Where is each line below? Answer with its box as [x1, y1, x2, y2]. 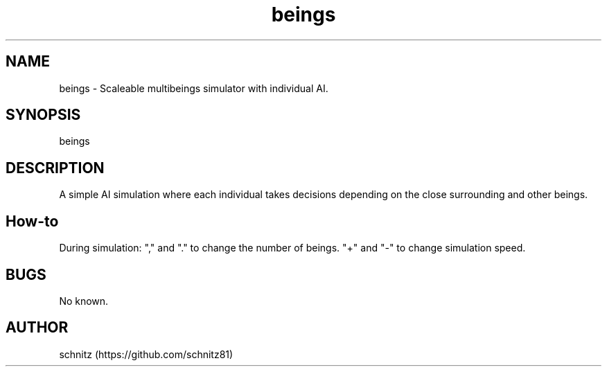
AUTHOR [6, 319, 69, 337]
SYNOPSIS [6, 106, 81, 124]
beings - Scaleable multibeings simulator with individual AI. [59, 82, 328, 94]
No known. [59, 294, 109, 307]
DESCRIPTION [6, 159, 105, 177]
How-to [6, 212, 59, 230]
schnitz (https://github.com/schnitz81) [59, 348, 234, 360]
